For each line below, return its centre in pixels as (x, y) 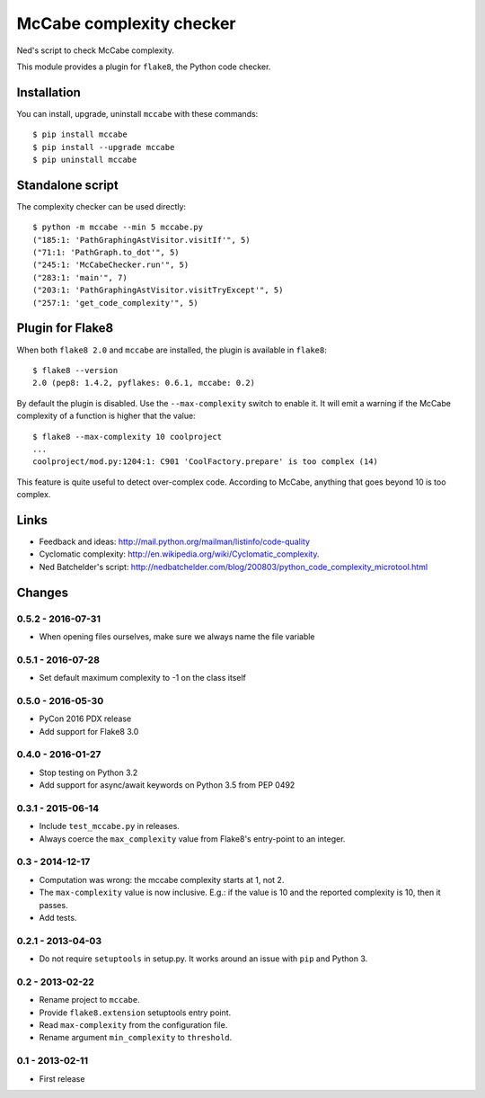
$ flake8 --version (75, 370)
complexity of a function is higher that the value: (106, 416)
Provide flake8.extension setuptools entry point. (135, 1013)
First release (62, 1078)
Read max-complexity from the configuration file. (133, 1025)
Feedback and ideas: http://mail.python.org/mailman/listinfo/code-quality (174, 541)
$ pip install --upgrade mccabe (104, 147)
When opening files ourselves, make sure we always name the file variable (177, 636)
